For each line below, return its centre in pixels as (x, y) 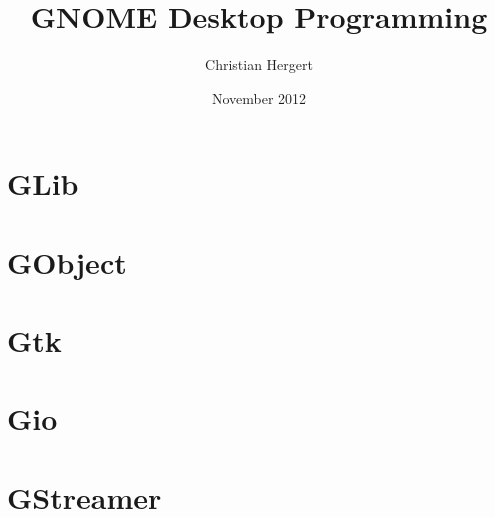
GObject (67, 261)
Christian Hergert (259, 64)
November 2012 (259, 97)
